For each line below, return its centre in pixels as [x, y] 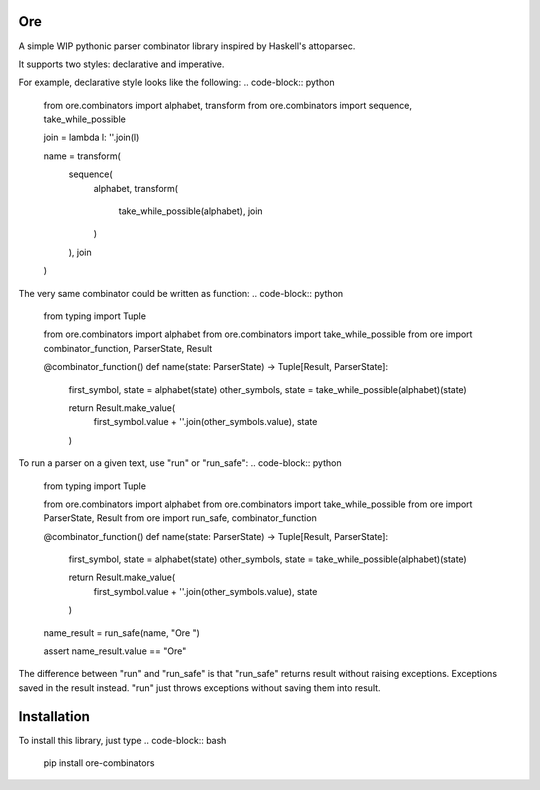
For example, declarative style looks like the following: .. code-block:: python [176, 82]
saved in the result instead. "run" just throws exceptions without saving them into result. [199, 687]
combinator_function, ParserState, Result [128, 348]
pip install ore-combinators [99, 763]
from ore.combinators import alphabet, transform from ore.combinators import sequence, [228, 105]
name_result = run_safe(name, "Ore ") [121, 632]
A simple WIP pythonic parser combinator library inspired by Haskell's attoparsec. [187, 46]
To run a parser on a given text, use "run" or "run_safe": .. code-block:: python [180, 463]
